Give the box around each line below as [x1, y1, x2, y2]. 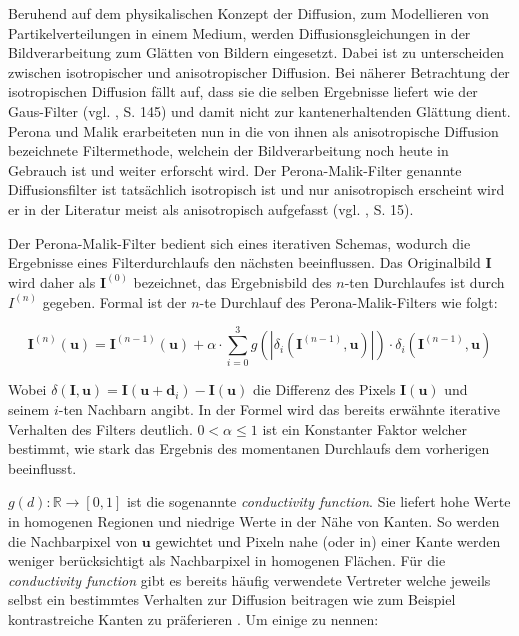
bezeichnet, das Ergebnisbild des [133, 272, 332, 293]
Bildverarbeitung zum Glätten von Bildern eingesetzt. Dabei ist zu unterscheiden [8, 42, 505, 63]
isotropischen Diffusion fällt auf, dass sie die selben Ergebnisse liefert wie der [8, 81, 478, 102]
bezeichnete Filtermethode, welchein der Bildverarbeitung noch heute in [8, 140, 449, 161]
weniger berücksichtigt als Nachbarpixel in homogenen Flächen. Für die [8, 550, 446, 571]
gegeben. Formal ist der [42, 291, 187, 312]
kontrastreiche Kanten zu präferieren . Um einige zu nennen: [8, 609, 379, 629]
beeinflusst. [8, 457, 77, 478]
